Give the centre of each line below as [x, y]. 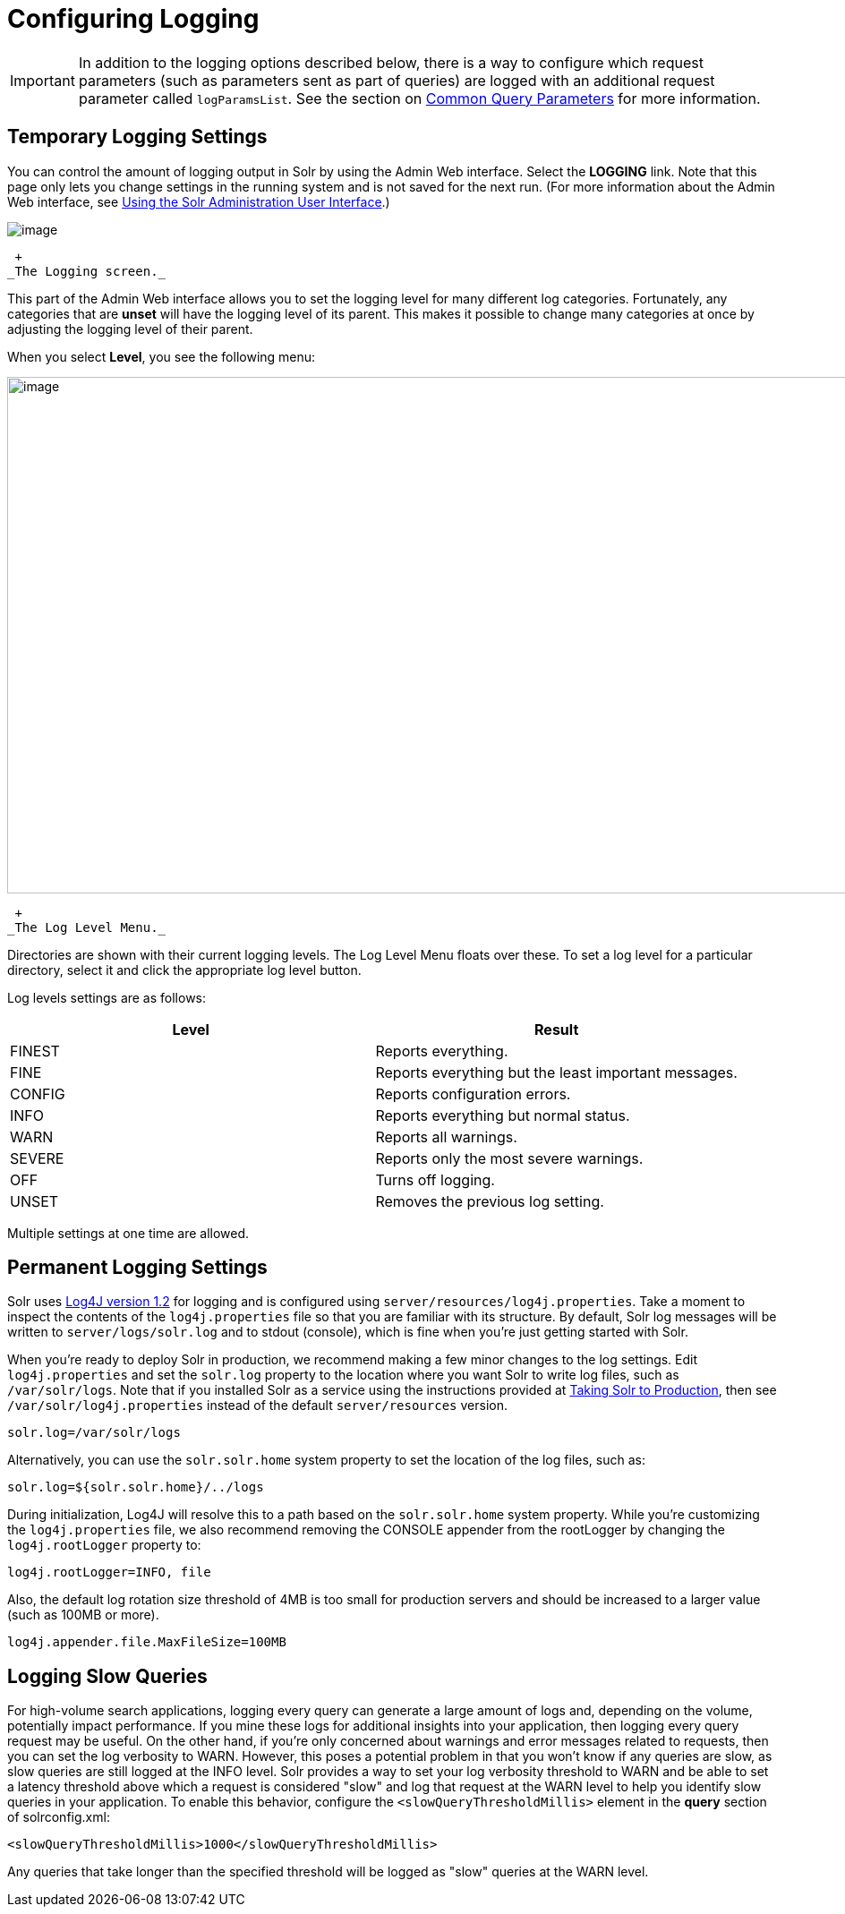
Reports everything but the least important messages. [556, 1072]
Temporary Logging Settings [137, 137]
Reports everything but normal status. [503, 1115]
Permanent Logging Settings [137, 1268]
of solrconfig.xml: [59, 1817]
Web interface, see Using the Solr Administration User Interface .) [199, 201]
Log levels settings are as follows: [107, 997]
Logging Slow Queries [107, 1676]
